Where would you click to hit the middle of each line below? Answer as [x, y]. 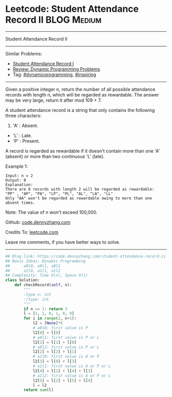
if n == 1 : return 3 [46, 309]
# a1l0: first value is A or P [66, 357]
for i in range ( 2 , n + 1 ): [50, 318]
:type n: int [38, 294]
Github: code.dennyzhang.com [38, 222]
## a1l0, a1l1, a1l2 [33, 271]
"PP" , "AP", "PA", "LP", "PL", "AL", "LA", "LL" [59, 194]
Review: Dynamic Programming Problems [56, 69]
